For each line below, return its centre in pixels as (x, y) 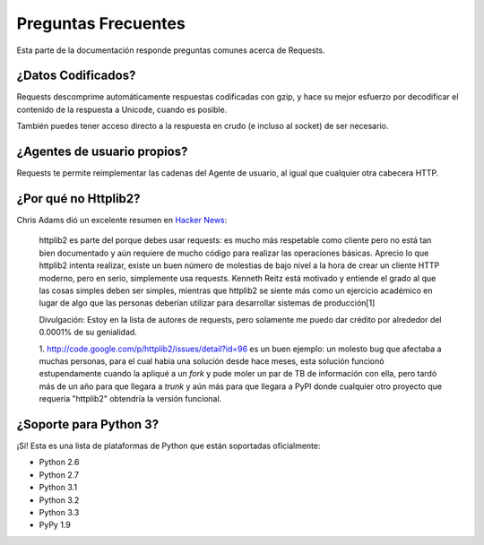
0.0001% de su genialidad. (88, 333)
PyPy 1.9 (55, 525)
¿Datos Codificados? (76, 76)
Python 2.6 (59, 463)
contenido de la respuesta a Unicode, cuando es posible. (122, 109)
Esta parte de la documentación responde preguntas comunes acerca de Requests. (171, 50)
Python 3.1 (58, 488)
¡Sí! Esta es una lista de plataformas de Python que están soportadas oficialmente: (169, 446)
